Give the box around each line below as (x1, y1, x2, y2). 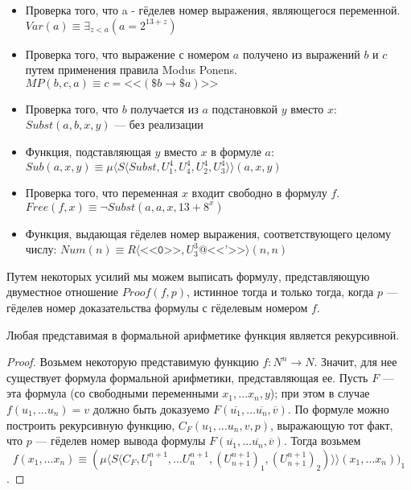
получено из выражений (242, 45, 360, 62)
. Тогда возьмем (283, 432, 361, 449)
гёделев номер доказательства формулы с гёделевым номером (6, 299, 308, 316)
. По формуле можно (287, 401, 389, 417)
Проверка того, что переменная (25, 184, 179, 201)
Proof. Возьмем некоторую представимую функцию (6, 353, 259, 370)
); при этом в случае (269, 385, 370, 401)
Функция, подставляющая (25, 142, 151, 159)
